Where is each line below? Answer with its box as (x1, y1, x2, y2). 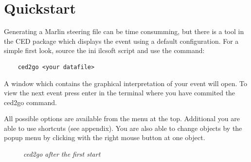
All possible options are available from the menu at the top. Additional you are (4, 113, 240, 124)
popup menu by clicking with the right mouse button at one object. (4, 132, 205, 143)
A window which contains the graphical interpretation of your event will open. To (4, 78, 247, 88)
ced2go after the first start (23, 149, 101, 159)
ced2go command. (4, 97, 57, 107)
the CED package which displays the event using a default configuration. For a (4, 36, 239, 46)
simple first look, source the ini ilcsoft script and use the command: (4, 45, 205, 55)
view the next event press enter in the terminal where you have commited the (4, 88, 235, 98)
